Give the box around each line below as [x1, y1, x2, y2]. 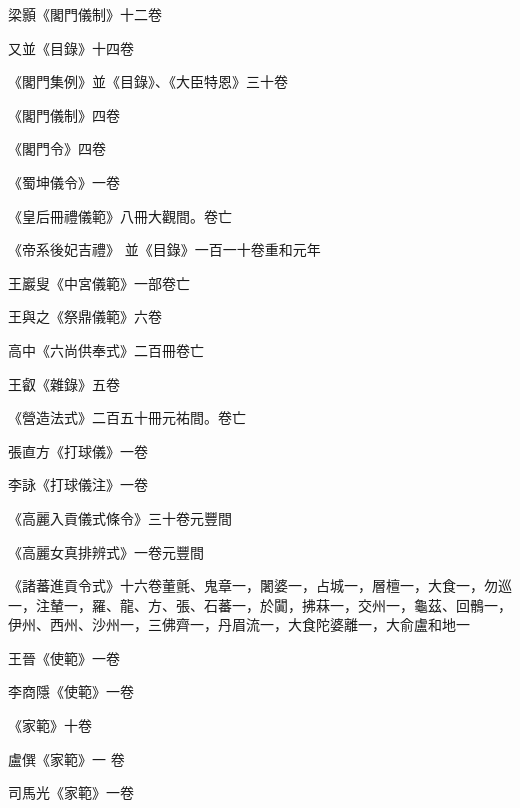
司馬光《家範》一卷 [8, 782, 134, 803]
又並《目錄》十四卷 [8, 37, 134, 58]
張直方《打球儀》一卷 [8, 440, 148, 461]
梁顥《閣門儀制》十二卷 [8, 4, 162, 24]
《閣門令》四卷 [8, 138, 106, 159]
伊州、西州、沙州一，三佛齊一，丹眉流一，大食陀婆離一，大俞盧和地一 [8, 614, 470, 635]
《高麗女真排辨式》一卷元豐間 [8, 541, 204, 562]
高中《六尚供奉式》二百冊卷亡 [8, 339, 204, 360]
